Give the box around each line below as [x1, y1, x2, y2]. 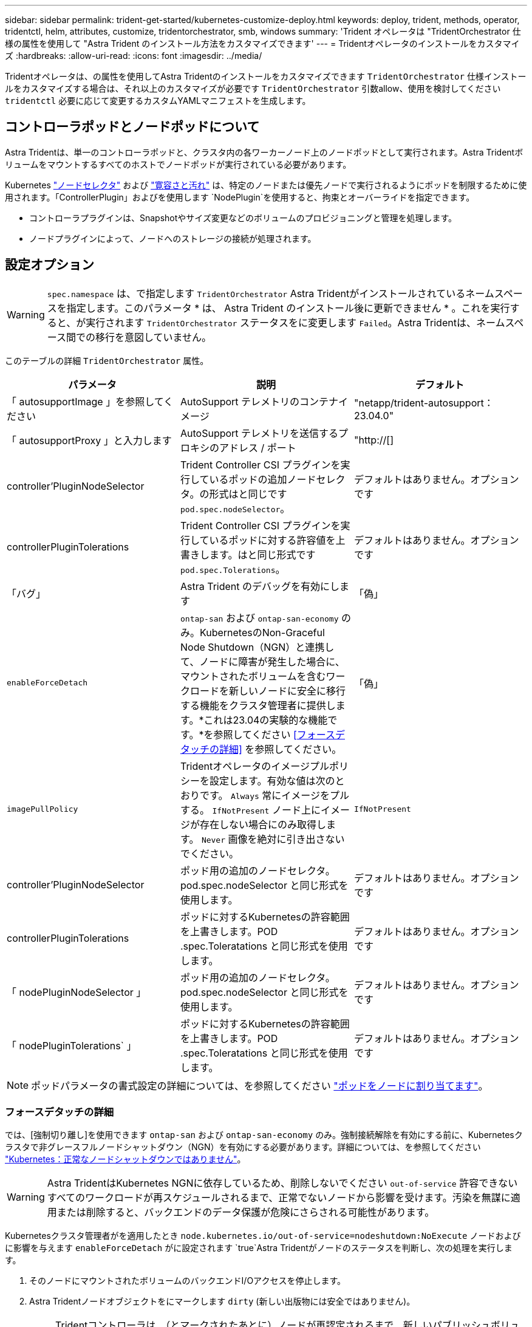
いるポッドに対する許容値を [209, 533, 336, 546]
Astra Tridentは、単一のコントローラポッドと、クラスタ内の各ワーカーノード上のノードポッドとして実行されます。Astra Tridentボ [5, 146, 523, 157]
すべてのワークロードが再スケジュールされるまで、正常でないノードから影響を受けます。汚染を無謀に [47, 1192, 511, 1204]
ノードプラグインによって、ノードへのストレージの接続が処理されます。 [29, 233, 316, 244]
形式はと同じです [209, 487, 287, 500]
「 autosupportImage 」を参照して [7, 395, 164, 408]
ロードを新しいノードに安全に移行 [189, 684, 346, 697]
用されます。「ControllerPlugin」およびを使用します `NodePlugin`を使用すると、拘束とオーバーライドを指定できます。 [5, 191, 475, 202]
